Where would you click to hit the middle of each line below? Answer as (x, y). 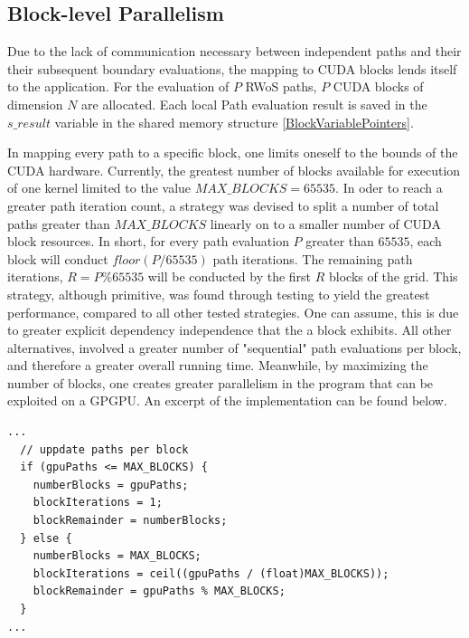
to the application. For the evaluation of (118, 86)
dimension (35, 104)
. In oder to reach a (389, 188)
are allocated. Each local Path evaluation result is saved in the (254, 104)
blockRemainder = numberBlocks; (130, 521)
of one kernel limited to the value (99, 188)
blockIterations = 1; (98, 503)
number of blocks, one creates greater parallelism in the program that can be (220, 382)
